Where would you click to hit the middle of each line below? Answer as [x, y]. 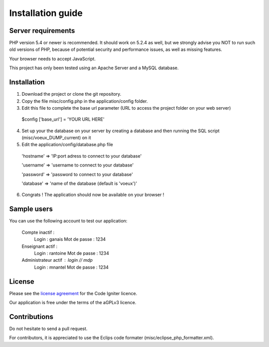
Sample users [31, 209]
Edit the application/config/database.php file [67, 145]
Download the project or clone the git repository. [71, 94]
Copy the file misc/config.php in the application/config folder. [85, 101]
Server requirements [42, 31]
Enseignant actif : [40, 246]
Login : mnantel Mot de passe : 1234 [71, 267]
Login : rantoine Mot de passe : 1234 [72, 253]
